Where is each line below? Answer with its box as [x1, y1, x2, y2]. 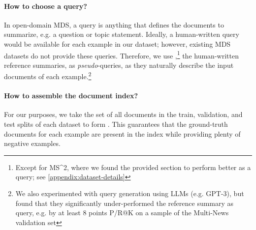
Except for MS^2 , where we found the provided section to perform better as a [15, 162, 251, 172]
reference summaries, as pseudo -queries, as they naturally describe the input [4, 59, 234, 70]
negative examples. [4, 138, 61, 148]
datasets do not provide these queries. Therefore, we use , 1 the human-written [4, 49, 239, 60]
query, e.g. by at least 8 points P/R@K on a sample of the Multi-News [15, 207, 229, 218]
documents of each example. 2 [4, 70, 92, 82]
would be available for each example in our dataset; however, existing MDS [4, 38, 231, 49]
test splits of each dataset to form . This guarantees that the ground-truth [4, 119, 228, 129]
